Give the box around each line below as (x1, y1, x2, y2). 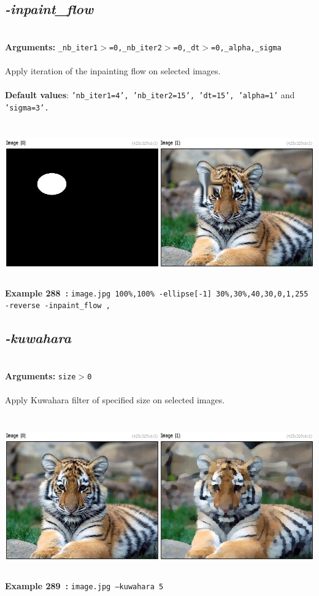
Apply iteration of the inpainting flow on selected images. (5, 64, 221, 77)
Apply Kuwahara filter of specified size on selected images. (5, 393, 225, 406)
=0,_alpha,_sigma (211, 43, 282, 52)
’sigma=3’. (5, 103, 49, 112)
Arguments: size (5, 369, 76, 382)
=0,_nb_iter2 (109, 43, 162, 52)
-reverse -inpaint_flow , (5, 301, 110, 311)
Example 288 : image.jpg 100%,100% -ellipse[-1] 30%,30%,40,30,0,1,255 (5, 286, 309, 299)
